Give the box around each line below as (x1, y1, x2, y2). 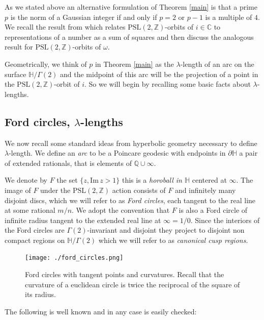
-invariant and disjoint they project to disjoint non (87, 225, 245, 235)
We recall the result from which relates (5, 21, 126, 32)
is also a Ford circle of (179, 205, 248, 215)
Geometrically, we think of (5, 58, 87, 69)
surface (5, 68, 26, 79)
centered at (192, 175, 227, 185)
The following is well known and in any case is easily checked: (5, 306, 197, 316)
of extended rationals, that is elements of (5, 157, 132, 168)
